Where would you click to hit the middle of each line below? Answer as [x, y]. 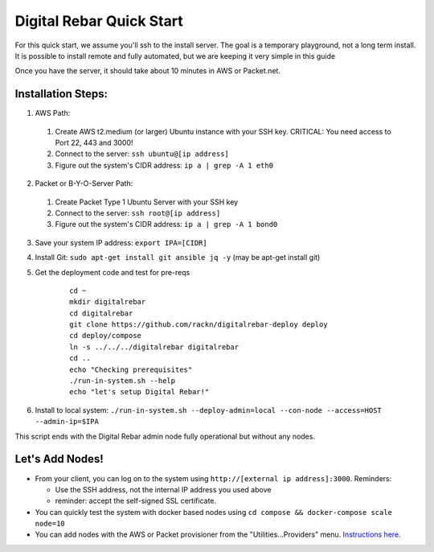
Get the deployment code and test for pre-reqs [113, 272]
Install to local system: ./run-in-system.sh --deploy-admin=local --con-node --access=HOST [208, 410]
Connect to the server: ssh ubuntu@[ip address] [142, 154]
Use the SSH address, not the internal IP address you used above [163, 489]
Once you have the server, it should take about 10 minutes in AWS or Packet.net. [148, 71]
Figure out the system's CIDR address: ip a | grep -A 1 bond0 [166, 225]
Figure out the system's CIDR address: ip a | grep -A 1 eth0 [164, 165]
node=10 [50, 524]
